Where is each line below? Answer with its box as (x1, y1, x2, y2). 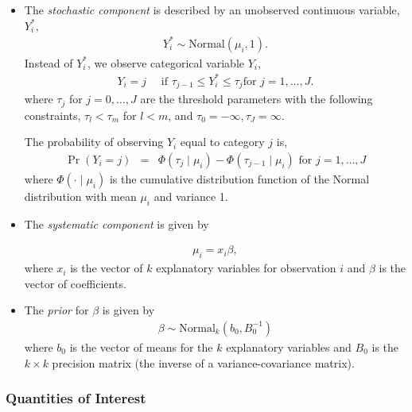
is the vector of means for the (69, 339, 213, 355)
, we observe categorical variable (87, 54, 244, 71)
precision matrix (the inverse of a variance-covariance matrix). (52, 354, 355, 371)
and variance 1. (154, 187, 228, 204)
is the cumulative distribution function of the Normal (109, 170, 370, 187)
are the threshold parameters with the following (140, 90, 373, 107)
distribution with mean (24, 187, 137, 204)
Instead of (24, 54, 73, 71)
